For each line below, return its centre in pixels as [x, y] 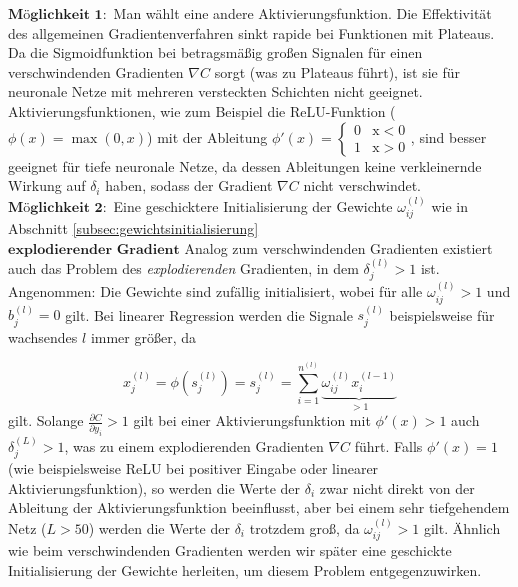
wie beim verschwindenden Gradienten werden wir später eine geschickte [230, 549]
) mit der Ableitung [207, 136]
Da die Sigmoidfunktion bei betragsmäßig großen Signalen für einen [215, 52]
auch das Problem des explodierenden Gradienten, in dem [183, 267]
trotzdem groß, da [304, 527]
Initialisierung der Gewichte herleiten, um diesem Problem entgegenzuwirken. [245, 569]
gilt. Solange [46, 420]
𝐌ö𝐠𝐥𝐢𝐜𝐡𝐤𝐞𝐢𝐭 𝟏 [55, 15]
